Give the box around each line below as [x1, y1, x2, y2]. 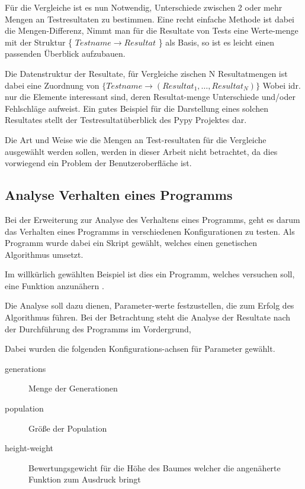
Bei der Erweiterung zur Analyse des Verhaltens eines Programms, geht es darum [5, 213, 300, 225]
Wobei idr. [262, 79, 301, 91]
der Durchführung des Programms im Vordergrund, [5, 322, 191, 335]
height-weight [5, 442, 54, 454]
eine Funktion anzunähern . [5, 279, 104, 292]
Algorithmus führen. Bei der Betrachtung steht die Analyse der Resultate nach [5, 311, 291, 323]
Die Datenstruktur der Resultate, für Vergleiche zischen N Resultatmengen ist [5, 67, 288, 79]
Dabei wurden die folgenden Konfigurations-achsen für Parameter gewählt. [5, 342, 275, 355]
